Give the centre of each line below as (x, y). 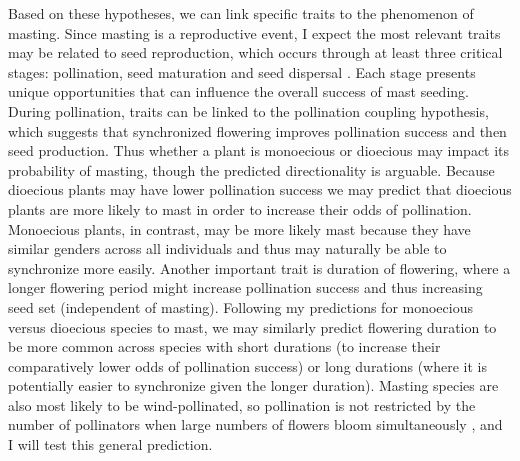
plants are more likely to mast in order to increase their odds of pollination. (240, 208)
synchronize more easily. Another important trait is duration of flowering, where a (259, 267)
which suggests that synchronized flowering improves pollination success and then (257, 130)
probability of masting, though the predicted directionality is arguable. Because (251, 169)
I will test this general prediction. (110, 444)
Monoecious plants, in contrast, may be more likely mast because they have (239, 228)
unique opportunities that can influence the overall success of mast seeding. (238, 91)
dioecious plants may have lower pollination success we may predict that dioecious (260, 189)
